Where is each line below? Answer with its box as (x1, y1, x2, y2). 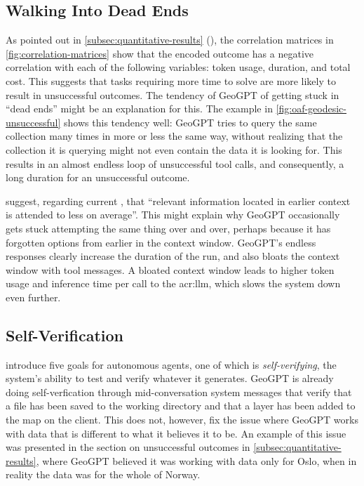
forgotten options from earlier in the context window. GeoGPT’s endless (6, 235, 316, 249)
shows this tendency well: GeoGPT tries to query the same (64, 114, 317, 129)
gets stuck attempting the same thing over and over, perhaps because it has (6, 221, 331, 235)
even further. (6, 289, 61, 304)
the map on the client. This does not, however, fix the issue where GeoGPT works (6, 412, 358, 427)
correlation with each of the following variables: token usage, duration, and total (6, 60, 351, 74)
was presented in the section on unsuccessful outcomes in (6, 440, 250, 454)
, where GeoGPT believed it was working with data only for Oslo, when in (36, 453, 357, 468)
